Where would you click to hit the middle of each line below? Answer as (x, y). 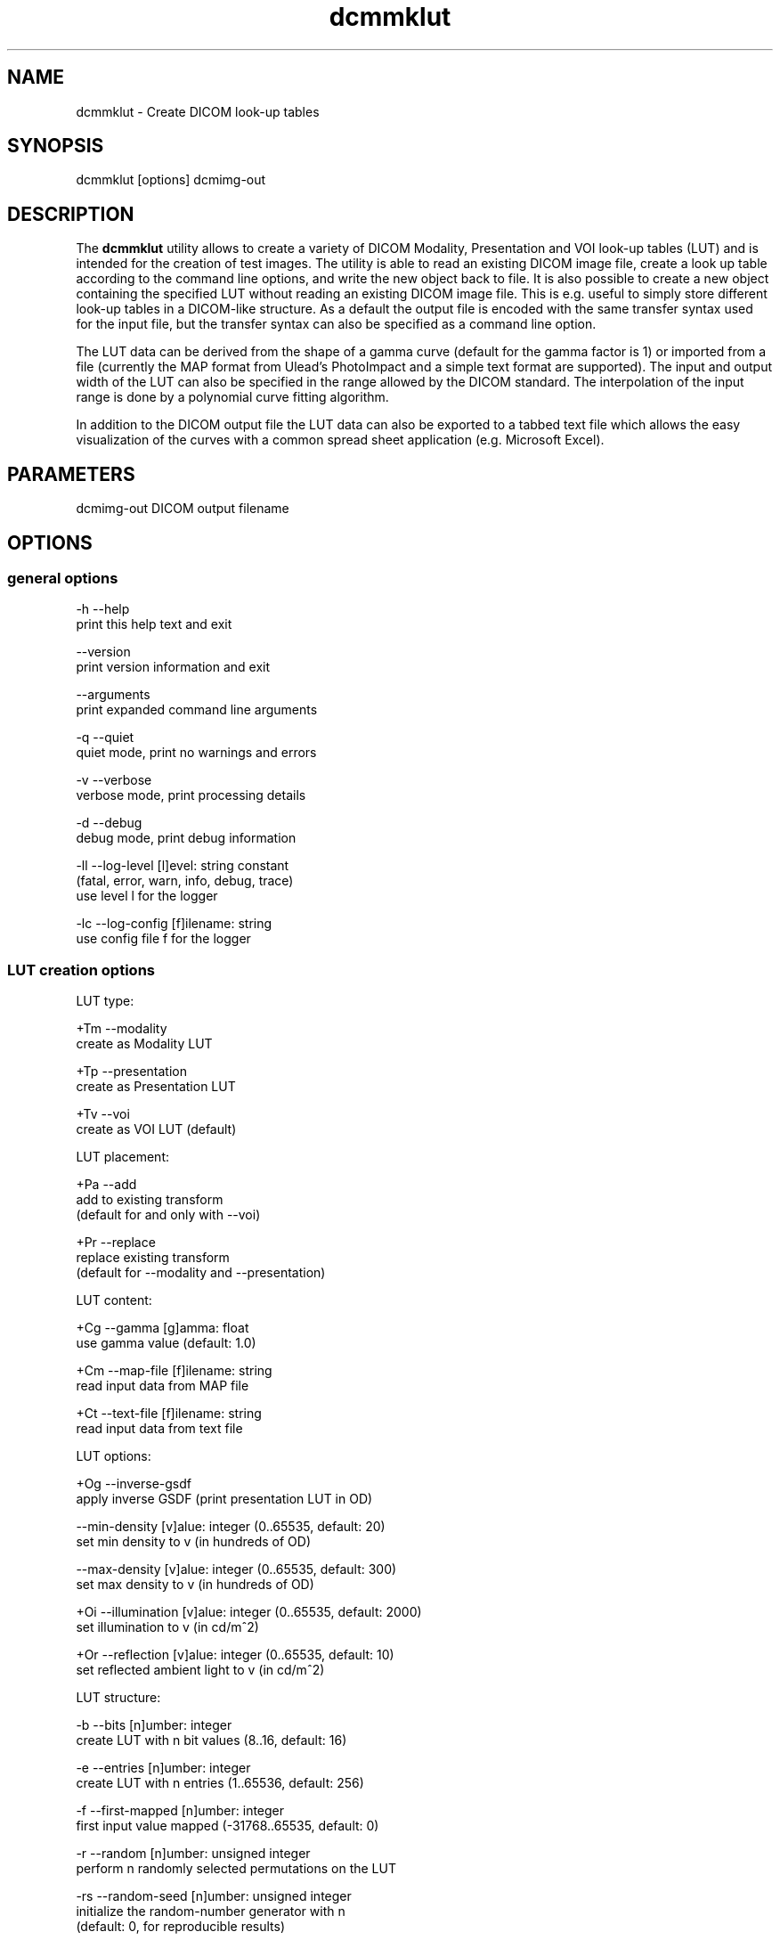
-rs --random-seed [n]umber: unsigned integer (214, 1896)
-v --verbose (114, 780)
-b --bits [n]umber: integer (154, 1725)
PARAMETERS (71, 474)
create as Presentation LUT (156, 1087)
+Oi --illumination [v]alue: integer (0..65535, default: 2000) (249, 1612)
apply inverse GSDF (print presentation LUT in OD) (224, 1499)
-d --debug (109, 823)
